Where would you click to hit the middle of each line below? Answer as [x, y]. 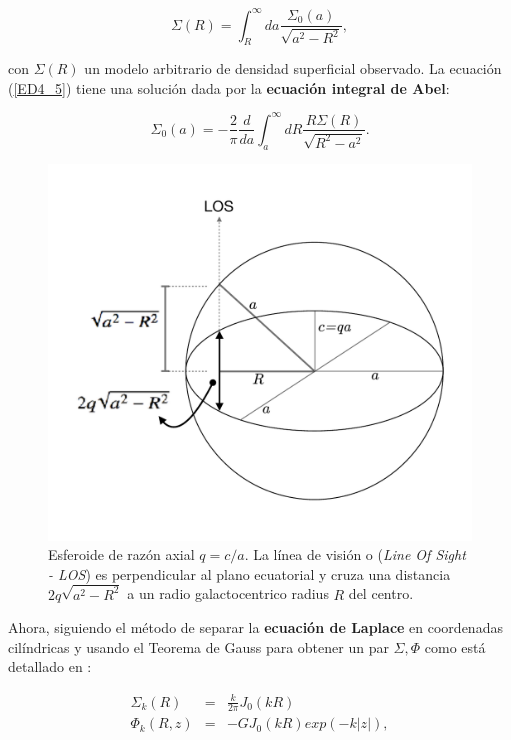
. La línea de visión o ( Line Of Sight [355, 554]
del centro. [381, 593]
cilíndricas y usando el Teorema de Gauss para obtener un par [198, 646]
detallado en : [50, 666]
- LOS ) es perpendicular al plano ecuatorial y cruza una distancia [249, 573]
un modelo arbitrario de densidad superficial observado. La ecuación [293, 68]
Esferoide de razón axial [121, 554]
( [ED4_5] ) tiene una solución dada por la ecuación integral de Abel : [229, 87]
